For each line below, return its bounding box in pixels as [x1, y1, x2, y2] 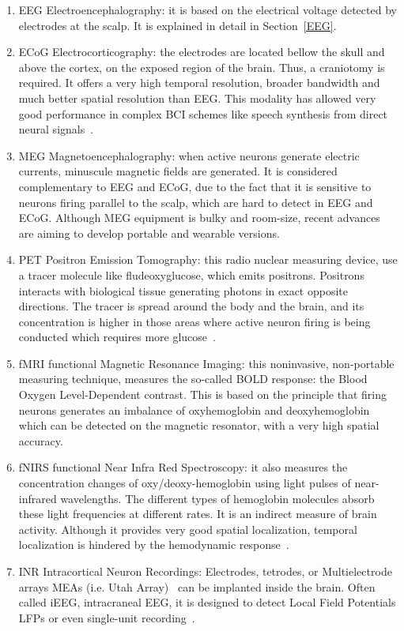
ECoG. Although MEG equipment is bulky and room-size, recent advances [18, 209, 380, 226]
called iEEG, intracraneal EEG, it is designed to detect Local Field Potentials [18, 594, 396, 610]
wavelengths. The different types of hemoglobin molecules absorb [60, 490, 375, 506]
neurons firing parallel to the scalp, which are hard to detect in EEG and [18, 193, 373, 210]
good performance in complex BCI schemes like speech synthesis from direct [18, 105, 388, 122]
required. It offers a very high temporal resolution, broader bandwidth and [18, 74, 380, 91]
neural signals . [18, 121, 94, 137]
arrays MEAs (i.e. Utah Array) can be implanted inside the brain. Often [18, 578, 376, 595]
